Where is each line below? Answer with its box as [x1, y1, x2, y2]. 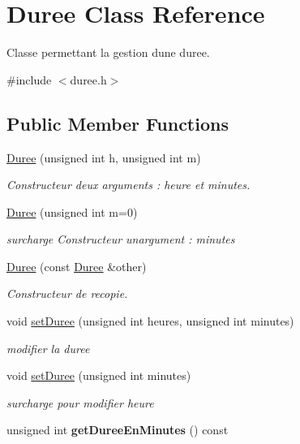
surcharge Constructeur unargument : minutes [6, 231, 235, 248]
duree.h [70, 71, 107, 88]
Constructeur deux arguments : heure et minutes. [6, 176, 251, 193]
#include [6, 71, 52, 88]
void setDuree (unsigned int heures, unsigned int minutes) [6, 313, 294, 330]
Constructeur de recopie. [6, 285, 128, 302]
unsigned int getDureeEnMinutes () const [6, 421, 229, 438]
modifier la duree [6, 339, 90, 356]
